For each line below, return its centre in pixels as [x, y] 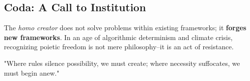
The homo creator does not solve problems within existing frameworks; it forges [125, 28]
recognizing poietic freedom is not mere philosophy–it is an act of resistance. [119, 47]
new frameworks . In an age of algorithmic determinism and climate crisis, [118, 37]
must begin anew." [32, 72]
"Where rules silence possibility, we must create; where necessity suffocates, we [122, 63]
